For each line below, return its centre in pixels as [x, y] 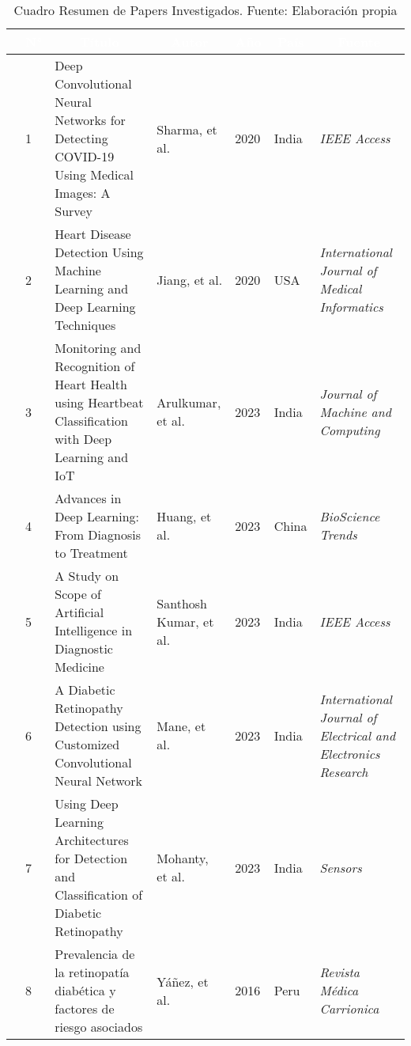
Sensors [341, 867]
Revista [339, 972]
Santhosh [182, 603]
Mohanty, [183, 858]
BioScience [350, 516]
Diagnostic [84, 648]
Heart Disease [93, 234]
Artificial [79, 612]
